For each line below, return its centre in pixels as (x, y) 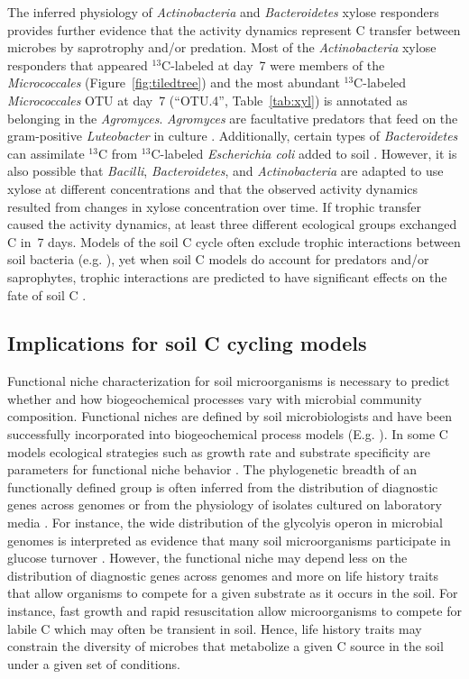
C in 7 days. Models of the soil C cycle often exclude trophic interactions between (234, 241)
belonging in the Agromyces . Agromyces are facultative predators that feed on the (233, 118)
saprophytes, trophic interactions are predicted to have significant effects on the (227, 276)
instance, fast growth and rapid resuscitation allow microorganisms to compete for (234, 611)
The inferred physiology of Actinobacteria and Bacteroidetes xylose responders (223, 12)
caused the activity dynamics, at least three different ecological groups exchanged (232, 224)
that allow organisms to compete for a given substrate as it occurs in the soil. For (233, 593)
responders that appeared (78, 64)
